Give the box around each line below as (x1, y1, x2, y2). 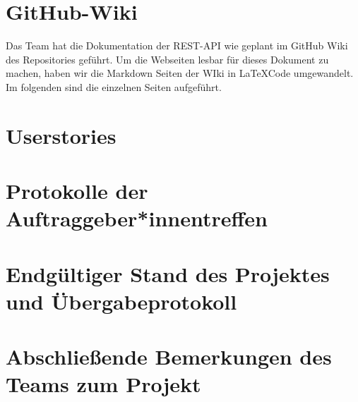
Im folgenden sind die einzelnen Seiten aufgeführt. (6, 79, 222, 94)
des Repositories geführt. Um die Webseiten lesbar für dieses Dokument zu (6, 51, 329, 66)
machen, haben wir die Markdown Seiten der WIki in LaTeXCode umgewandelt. (6, 66, 354, 80)
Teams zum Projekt (6, 370, 201, 398)
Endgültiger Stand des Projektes (6, 259, 330, 288)
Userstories (6, 121, 117, 150)
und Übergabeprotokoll (6, 286, 237, 315)
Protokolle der (6, 176, 148, 205)
